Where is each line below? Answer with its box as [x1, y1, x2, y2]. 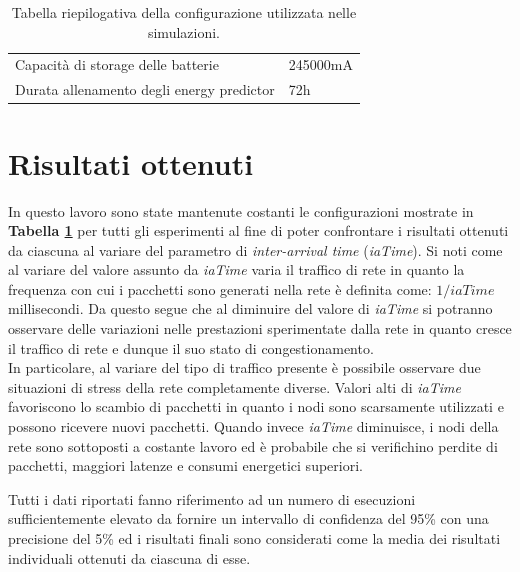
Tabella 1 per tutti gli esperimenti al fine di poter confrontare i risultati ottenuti [8, 220, 509, 241]
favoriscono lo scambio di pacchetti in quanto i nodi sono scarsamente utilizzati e [8, 396, 504, 417]
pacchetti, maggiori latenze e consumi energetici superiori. [8, 455, 363, 476]
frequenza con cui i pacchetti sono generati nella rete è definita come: [8, 278, 432, 299]
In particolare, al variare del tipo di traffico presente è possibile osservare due [8, 357, 481, 378]
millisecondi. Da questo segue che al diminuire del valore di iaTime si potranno [8, 298, 493, 319]
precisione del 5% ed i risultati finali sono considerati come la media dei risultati [8, 528, 501, 548]
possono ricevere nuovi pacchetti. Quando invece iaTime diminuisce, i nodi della [8, 416, 499, 437]
